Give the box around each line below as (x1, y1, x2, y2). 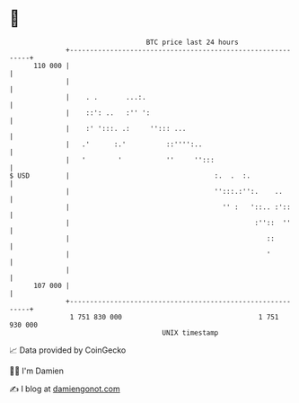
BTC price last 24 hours (145, 38, 240, 47)
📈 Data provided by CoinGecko (9, 345, 127, 355)
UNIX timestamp (162, 328, 219, 337)
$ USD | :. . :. (9, 171, 251, 180)
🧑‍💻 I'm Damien (9, 365, 65, 376)
